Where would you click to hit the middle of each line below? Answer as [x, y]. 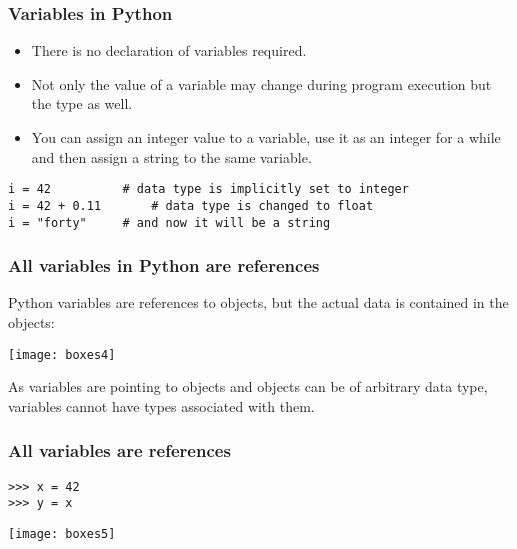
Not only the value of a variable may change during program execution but [261, 83]
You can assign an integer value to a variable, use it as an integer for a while [266, 137]
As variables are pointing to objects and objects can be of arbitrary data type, [248, 386]
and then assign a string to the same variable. [171, 156]
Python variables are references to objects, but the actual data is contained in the [258, 302]
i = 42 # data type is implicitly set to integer [208, 189]
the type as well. [82, 103]
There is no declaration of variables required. [169, 50]
